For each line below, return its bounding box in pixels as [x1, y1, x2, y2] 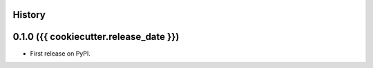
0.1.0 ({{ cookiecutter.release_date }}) [12, 31, 180, 43]
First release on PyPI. [30, 49, 91, 58]
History [12, 9, 46, 21]
